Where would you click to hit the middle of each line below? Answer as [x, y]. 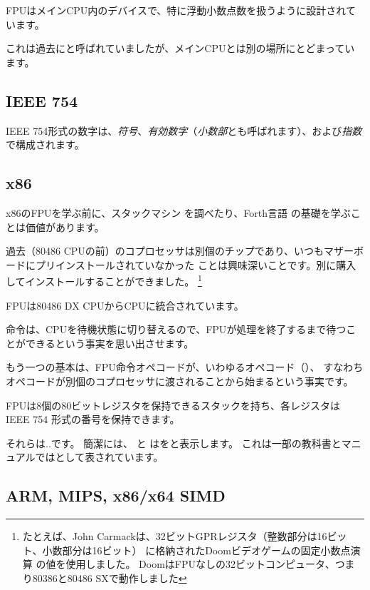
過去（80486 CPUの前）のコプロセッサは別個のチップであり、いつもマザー [180, 251]
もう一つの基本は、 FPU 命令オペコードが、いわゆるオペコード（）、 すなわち [185, 367]
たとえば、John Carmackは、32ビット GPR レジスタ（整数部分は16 [175, 536]
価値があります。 [65, 227]
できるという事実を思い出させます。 [110, 343]
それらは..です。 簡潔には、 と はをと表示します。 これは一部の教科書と [174, 443]
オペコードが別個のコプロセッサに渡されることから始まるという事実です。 [180, 381]
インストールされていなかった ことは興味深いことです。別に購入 [206, 264]
